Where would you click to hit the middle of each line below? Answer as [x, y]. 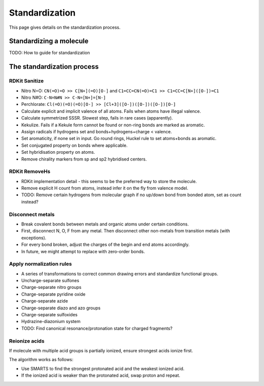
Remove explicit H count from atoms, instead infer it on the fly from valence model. [105, 188]
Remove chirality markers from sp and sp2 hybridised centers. [84, 159]
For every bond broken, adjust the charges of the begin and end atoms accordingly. [106, 244]
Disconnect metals [32, 214]
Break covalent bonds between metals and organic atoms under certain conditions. [105, 224]
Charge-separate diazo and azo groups [61, 308]
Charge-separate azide [45, 301]
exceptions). [34, 238]
